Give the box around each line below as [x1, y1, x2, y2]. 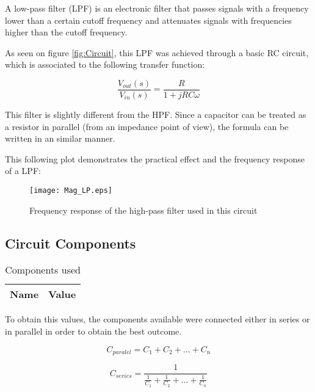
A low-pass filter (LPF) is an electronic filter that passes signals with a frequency [5, 2, 309, 14]
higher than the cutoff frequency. [5, 26, 128, 38]
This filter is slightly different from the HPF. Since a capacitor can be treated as [5, 108, 306, 121]
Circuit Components [5, 233, 136, 252]
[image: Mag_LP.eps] [29, 186, 113, 195]
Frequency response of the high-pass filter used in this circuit [29, 203, 258, 216]
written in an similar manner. [5, 132, 115, 145]
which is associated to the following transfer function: [5, 58, 205, 71]
